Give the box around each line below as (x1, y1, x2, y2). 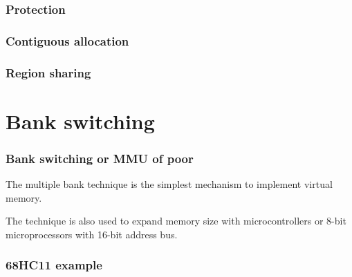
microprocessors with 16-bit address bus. (6, 227, 178, 241)
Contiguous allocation (6, 32, 129, 49)
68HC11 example (6, 256, 102, 274)
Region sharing (6, 64, 91, 81)
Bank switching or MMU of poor (6, 149, 194, 166)
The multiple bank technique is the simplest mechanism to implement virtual (6, 177, 333, 191)
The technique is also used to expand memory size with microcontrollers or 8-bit (6, 213, 346, 228)
